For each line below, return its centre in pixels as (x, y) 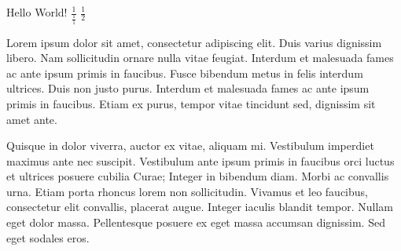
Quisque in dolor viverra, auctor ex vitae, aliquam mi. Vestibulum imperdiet (190, 146)
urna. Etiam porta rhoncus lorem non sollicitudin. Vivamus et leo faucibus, (187, 191)
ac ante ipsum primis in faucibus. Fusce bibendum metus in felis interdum (185, 73)
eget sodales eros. (48, 237)
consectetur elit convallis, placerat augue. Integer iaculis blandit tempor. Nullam (200, 207)
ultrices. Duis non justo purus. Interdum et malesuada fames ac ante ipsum (188, 88)
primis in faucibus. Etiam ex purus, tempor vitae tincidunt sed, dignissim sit (191, 103)
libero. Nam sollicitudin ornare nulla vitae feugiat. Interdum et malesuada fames (200, 58)
